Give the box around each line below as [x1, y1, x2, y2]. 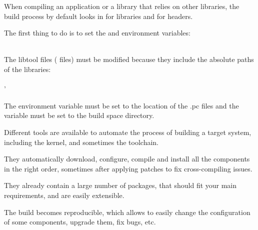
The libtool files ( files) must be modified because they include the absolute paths [4, 54, 254, 64]
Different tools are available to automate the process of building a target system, [4, 126, 251, 137]
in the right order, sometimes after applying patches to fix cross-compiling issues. [4, 163, 252, 173]
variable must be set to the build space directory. [4, 110, 154, 120]
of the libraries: [4, 63, 51, 74]
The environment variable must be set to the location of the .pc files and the [4, 100, 239, 110]
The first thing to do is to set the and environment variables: [4, 27, 190, 38]
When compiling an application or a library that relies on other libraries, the [4, 1, 239, 11]
